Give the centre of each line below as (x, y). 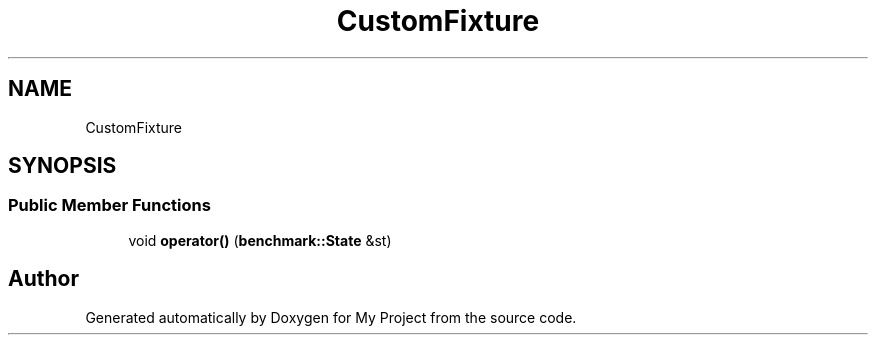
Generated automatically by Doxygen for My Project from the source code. (331, 317)
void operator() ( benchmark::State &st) (260, 240)
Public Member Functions (109, 205)
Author (43, 279)
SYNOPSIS (62, 166)
